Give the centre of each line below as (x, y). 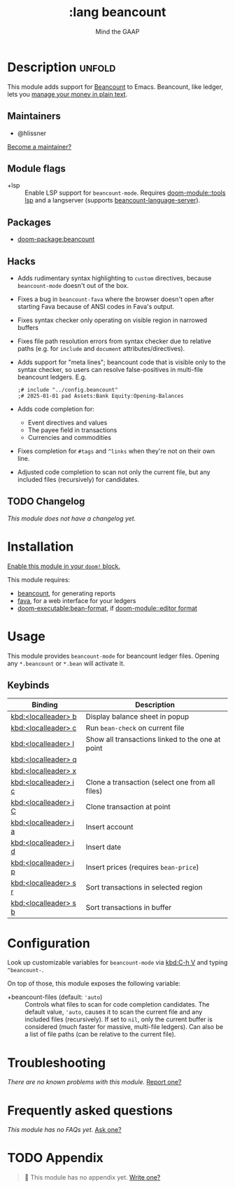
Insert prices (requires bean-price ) (142, 867)
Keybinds (29, 685)
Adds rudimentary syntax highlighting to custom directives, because (114, 278)
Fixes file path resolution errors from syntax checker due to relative (114, 341)
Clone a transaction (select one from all (150, 782)
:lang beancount (117, 12)
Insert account (109, 827)
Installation (41, 546)
